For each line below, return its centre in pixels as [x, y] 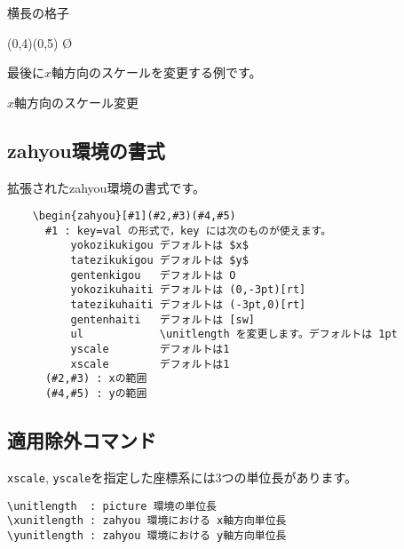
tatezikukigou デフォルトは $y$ [159, 261]
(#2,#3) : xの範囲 [96, 379]
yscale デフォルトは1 [150, 350]
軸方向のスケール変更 [77, 102]
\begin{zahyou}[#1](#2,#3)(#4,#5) [134, 216]
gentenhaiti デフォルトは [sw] [162, 319]
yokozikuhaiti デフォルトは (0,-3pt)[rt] [188, 290]
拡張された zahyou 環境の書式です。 [107, 187]
